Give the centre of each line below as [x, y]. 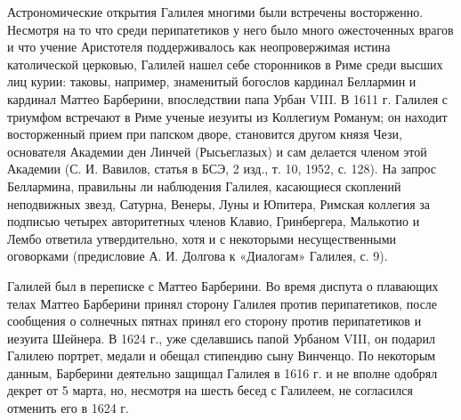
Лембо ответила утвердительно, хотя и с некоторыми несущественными [202, 238]
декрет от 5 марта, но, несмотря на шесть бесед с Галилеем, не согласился [210, 390]
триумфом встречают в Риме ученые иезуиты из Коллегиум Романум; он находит [227, 116]
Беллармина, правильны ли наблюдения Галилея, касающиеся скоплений [204, 186]
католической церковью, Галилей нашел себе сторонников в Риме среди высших [225, 64]
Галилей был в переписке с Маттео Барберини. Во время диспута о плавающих [223, 285]
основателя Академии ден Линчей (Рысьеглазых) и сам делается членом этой [217, 151]
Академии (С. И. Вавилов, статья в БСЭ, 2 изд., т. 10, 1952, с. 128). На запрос [222, 169]
